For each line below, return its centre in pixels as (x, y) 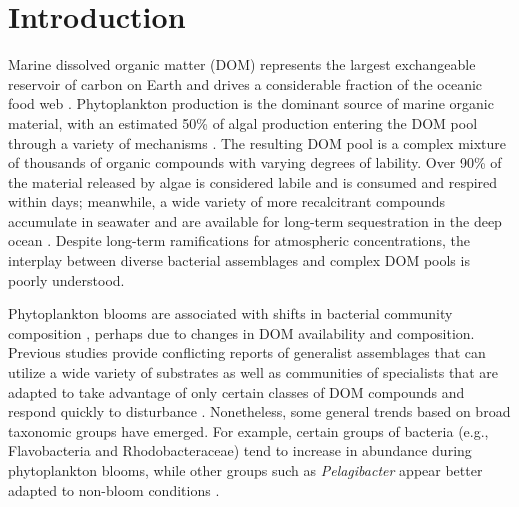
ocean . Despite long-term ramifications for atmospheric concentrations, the (239, 240)
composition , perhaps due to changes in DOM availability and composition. (241, 332)
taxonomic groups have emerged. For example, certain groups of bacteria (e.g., (248, 430)
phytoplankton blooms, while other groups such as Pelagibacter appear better (245, 470)
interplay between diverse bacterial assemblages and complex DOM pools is (239, 260)
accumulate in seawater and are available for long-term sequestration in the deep (255, 220)
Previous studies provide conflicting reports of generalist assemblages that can (247, 352)
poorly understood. (66, 279)
